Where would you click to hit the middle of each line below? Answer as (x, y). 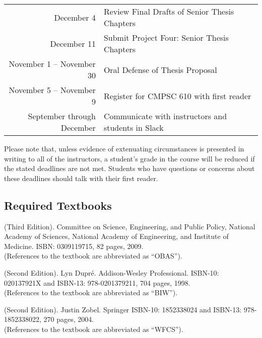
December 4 (75, 17)
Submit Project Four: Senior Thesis (166, 37)
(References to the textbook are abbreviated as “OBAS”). (93, 256)
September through (62, 116)
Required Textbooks (58, 205)
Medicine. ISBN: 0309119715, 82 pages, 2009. (74, 246)
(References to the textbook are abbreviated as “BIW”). (91, 292)
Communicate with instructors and (165, 116)
